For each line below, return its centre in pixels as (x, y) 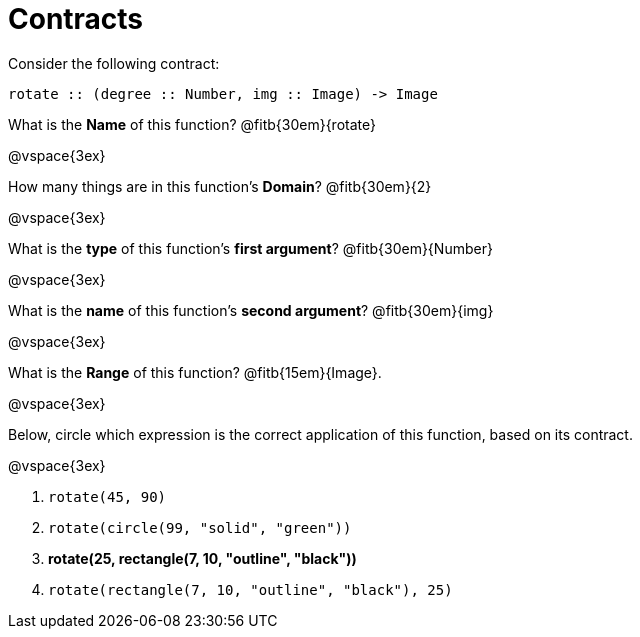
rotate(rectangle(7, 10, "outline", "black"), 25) (250, 589)
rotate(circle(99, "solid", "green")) (200, 527)
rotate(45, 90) (107, 496)
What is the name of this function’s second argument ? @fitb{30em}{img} (251, 310)
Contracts (76, 19)
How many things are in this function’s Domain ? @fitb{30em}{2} (220, 186)
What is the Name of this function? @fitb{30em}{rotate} (192, 124)
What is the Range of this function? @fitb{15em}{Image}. (195, 372)
